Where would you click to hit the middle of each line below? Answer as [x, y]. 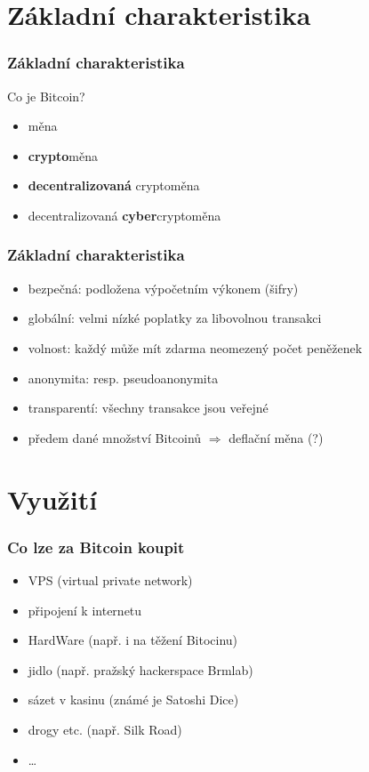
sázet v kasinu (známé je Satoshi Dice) [133, 700]
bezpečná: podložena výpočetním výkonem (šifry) [163, 288]
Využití [52, 499]
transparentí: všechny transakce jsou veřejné [148, 408]
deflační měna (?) [276, 437]
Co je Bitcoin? [46, 96]
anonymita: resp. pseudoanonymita [123, 378]
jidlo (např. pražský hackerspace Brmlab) [140, 669]
